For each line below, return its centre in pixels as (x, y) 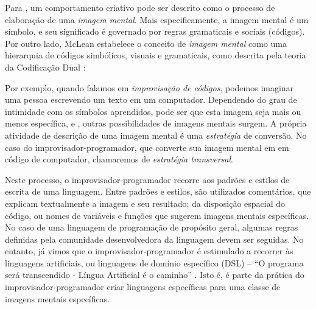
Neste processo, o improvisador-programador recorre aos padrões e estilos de (147, 179)
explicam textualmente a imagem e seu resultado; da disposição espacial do (145, 203)
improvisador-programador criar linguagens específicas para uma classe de (143, 287)
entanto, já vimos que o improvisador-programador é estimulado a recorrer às (149, 251)
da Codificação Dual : (45, 67)
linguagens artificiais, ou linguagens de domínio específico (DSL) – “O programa (154, 262)
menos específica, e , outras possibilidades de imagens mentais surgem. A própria (156, 123)
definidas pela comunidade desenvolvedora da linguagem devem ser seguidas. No (154, 239)
